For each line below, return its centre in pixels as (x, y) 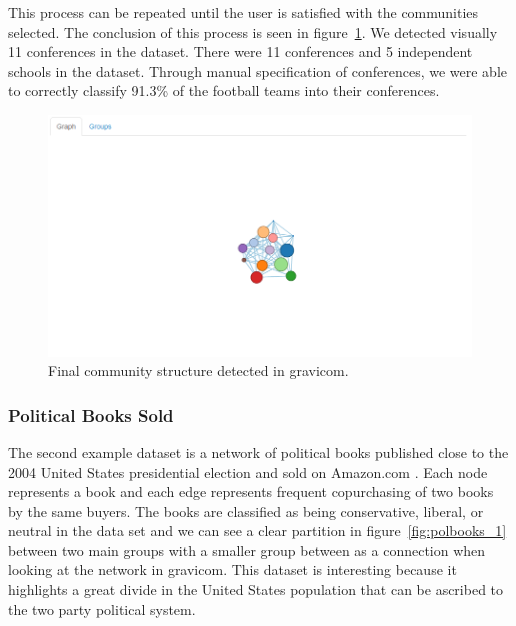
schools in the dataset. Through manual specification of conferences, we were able (258, 70)
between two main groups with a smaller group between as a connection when (247, 549)
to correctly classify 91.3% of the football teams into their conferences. (224, 90)
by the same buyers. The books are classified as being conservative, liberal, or (246, 510)
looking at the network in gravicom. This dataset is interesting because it (232, 569)
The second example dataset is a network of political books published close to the (258, 451)
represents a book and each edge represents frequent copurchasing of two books (251, 491)
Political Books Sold (91, 414)
